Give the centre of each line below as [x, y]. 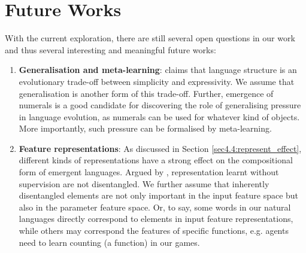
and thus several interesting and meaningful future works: [110, 49]
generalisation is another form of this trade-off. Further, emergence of [146, 93]
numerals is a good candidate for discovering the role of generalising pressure [160, 105]
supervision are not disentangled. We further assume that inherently [144, 183]
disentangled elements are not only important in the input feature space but [159, 195]
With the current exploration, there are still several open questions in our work [150, 38]
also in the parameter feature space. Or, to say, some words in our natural [155, 207]
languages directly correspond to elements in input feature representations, [156, 219]
